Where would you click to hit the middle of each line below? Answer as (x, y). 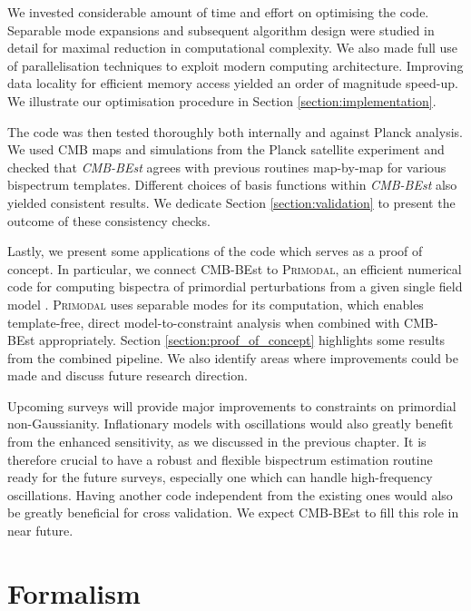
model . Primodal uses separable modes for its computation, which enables (216, 304)
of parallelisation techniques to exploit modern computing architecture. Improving (235, 65)
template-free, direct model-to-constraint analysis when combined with (204, 322)
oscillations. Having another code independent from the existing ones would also (230, 494)
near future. (40, 531)
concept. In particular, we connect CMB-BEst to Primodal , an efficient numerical (235, 268)
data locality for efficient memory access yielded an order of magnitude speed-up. (233, 83)
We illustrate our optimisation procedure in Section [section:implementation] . (222, 100)
